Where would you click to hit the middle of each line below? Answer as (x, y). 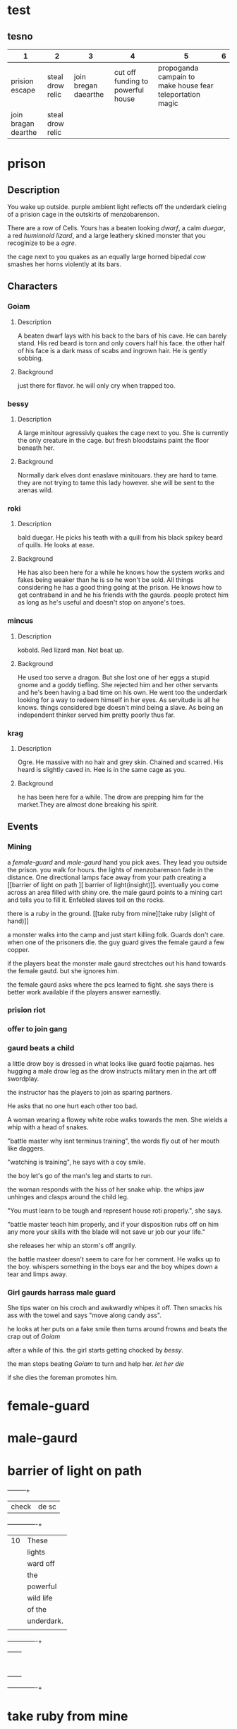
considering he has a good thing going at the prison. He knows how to (120, 588)
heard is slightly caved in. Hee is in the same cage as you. (102, 769)
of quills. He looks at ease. (56, 545)
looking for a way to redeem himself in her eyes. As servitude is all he (119, 700)
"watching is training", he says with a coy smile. (77, 1162)
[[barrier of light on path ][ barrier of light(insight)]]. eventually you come (113, 884)
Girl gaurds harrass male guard (62, 1293)
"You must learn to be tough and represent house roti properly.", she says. (115, 1211)
